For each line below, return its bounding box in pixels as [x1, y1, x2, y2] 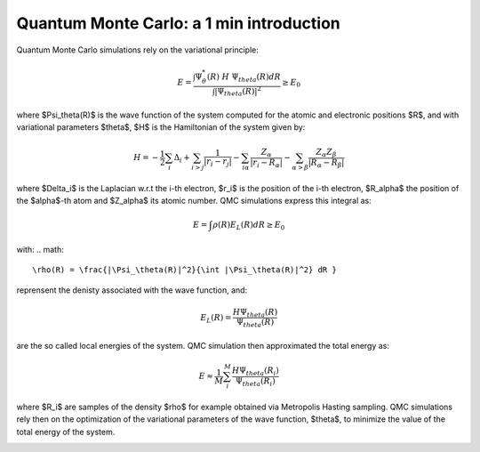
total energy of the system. [16, 426, 116, 437]
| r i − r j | [203, 156, 232, 168]
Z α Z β [316, 147, 337, 159]
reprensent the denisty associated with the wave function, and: [16, 285, 248, 295]
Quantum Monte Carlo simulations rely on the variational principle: [16, 44, 260, 55]
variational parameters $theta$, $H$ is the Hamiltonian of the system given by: [16, 121, 306, 133]
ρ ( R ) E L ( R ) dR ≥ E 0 [212, 220, 285, 231]
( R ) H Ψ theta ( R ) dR [206, 71, 282, 84]
